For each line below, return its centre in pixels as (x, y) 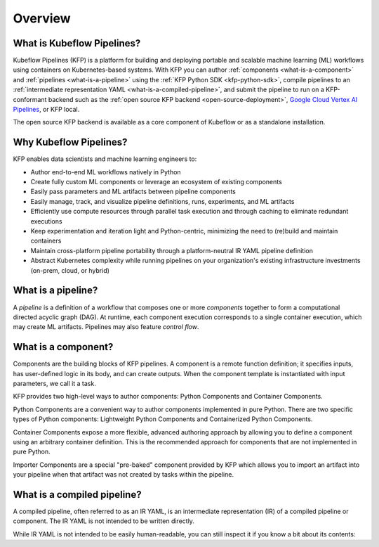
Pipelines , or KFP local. (46, 110)
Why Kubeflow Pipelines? (70, 142)
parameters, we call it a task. (54, 383)
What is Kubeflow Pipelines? (77, 43)
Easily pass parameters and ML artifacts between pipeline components (133, 192)
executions (46, 221)
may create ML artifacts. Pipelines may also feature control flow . (106, 327)
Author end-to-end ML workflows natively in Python (106, 172)
